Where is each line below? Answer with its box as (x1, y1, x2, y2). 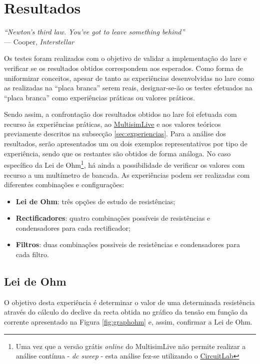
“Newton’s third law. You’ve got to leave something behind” (4, 26, 185, 37)
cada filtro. (15, 249, 49, 260)
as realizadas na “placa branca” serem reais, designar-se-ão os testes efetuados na (4, 82, 252, 93)
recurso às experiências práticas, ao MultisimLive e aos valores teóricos (4, 118, 221, 129)
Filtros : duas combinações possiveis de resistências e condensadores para (15, 239, 240, 250)
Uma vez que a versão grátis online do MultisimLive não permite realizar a (15, 341, 246, 351)
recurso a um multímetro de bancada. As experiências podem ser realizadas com (4, 169, 250, 180)
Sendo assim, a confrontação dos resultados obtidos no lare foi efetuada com (4, 109, 237, 119)
